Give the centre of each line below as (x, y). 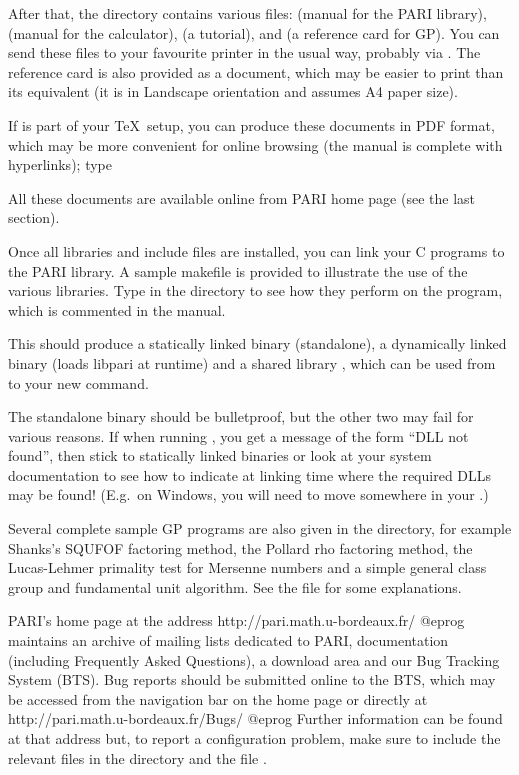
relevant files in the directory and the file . (137, 757)
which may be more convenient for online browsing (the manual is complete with (255, 144)
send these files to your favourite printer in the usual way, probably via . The (244, 52)
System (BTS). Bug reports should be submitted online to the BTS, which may (252, 679)
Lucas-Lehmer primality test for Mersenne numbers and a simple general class (247, 567)
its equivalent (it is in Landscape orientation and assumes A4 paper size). (233, 91)
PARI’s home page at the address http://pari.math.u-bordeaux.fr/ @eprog (236, 620)
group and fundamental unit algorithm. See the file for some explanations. (235, 586)
